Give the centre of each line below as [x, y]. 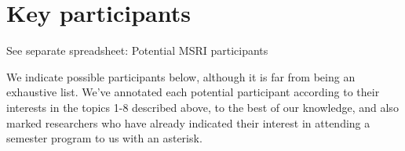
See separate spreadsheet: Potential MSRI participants [137, 50]
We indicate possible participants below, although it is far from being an [181, 76]
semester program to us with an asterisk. [104, 138]
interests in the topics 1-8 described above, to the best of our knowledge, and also [202, 107]
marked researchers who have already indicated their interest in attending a [188, 122]
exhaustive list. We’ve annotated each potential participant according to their [193, 92]
